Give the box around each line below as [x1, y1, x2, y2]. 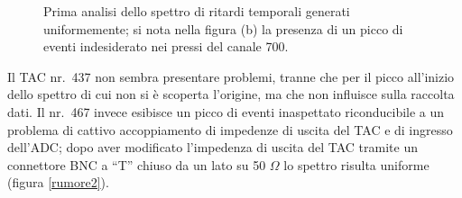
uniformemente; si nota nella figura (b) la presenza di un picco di [43, 19, 403, 38]
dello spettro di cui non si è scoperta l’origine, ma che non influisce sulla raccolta [7, 85, 455, 103]
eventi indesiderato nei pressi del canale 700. [43, 37, 289, 56]
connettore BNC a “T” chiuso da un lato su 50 [7, 155, 266, 174]
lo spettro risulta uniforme [283, 155, 430, 174]
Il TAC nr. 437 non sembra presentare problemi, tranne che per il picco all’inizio [7, 67, 455, 85]
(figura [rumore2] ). [7, 173, 109, 192]
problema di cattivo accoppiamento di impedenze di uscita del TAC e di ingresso [7, 120, 453, 139]
